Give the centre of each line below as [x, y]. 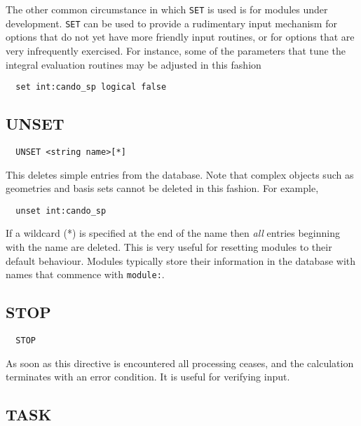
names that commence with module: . [85, 274]
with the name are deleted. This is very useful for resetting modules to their [169, 247]
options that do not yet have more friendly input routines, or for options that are [180, 37]
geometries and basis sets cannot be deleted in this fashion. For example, [162, 188]
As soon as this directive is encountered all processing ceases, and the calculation [180, 363]
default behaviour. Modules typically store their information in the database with [181, 260]
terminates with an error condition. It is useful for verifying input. [148, 377]
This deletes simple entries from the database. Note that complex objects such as [180, 174]
